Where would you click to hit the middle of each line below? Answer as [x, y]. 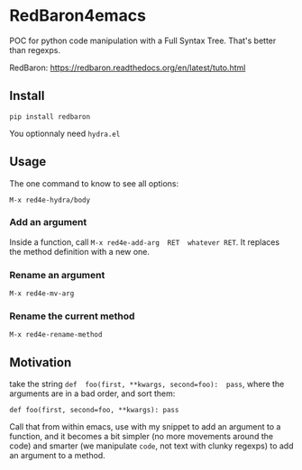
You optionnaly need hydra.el [65, 133]
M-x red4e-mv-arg [42, 294]
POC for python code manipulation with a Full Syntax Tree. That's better [143, 41]
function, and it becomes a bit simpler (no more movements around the [141, 437]
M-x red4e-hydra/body [50, 200]
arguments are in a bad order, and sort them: [92, 393]
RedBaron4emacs [78, 16]
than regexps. [35, 50]
